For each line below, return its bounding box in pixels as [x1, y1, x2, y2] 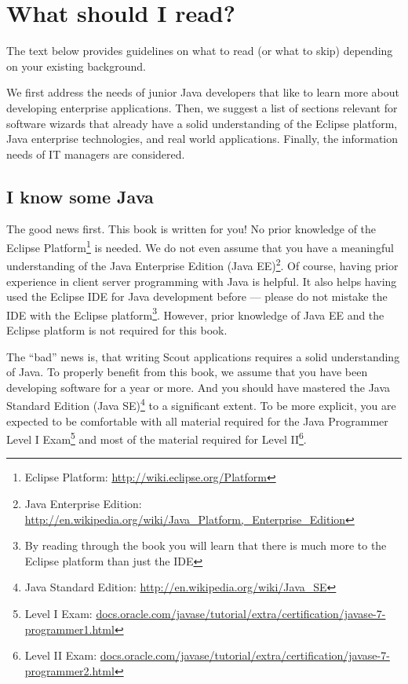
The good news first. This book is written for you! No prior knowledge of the [6, 221, 377, 237]
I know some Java [6, 184, 154, 208]
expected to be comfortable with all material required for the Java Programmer [6, 412, 388, 429]
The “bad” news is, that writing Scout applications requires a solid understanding [6, 348, 400, 364]
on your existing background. [6, 57, 146, 74]
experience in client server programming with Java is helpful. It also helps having [6, 273, 397, 289]
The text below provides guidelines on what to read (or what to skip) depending [6, 42, 393, 59]
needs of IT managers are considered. [6, 145, 185, 162]
